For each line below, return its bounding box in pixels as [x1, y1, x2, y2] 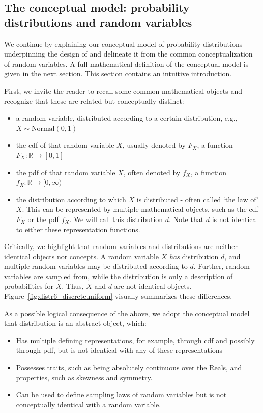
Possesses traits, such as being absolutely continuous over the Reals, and [16, 362, 242, 373]
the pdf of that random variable [16, 167, 115, 177]
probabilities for [4, 281, 54, 291]
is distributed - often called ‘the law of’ [136, 194, 258, 204]
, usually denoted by [122, 140, 186, 150]
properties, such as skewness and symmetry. [16, 372, 153, 382]
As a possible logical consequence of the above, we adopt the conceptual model [4, 308, 250, 318]
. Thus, [62, 281, 84, 291]
